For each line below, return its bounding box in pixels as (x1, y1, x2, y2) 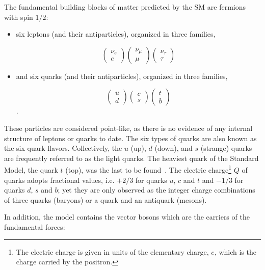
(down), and (154, 143, 193, 153)
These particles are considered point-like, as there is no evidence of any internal (4, 122, 253, 133)
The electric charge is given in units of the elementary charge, (16, 246, 209, 257)
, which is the (214, 246, 256, 257)
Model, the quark (4, 165, 58, 175)
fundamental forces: (4, 221, 65, 232)
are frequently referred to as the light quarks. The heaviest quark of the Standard (4, 152, 259, 163)
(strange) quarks (200, 143, 252, 153)
